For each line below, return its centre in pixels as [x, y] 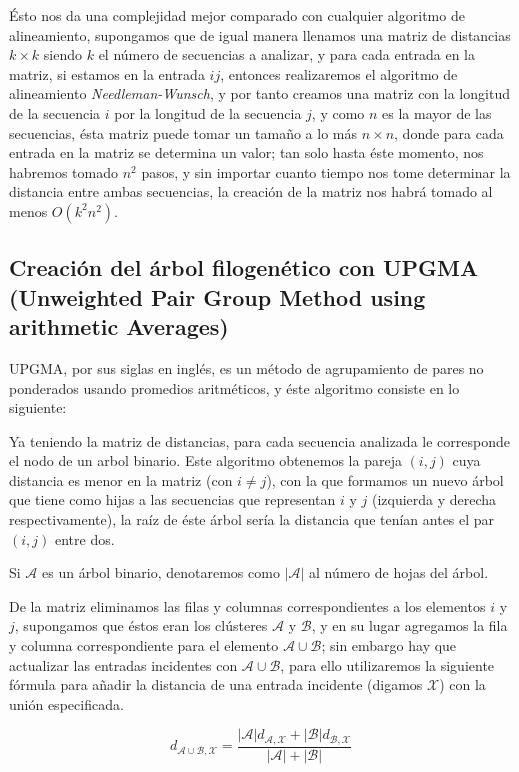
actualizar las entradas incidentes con [123, 664]
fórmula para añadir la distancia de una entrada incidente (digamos [216, 684]
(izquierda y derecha [434, 499]
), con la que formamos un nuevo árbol [385, 479]
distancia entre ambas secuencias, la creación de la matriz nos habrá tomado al [251, 191]
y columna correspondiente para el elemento [144, 645]
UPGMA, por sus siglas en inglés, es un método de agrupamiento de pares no [246, 367]
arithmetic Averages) [119, 326]
